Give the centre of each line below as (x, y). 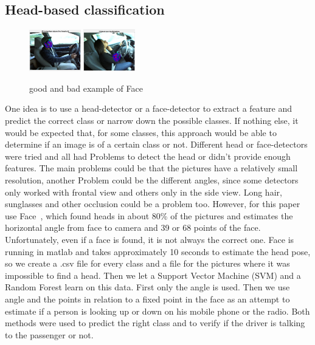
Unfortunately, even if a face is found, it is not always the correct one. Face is (150, 239)
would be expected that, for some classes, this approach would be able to (141, 132)
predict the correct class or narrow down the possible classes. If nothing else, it (152, 121)
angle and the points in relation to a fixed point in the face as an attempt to (147, 299)
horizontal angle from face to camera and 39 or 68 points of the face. (133, 227)
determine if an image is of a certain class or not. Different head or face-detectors (156, 144)
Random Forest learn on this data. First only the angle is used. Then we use (147, 287)
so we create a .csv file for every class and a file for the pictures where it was (147, 263)
